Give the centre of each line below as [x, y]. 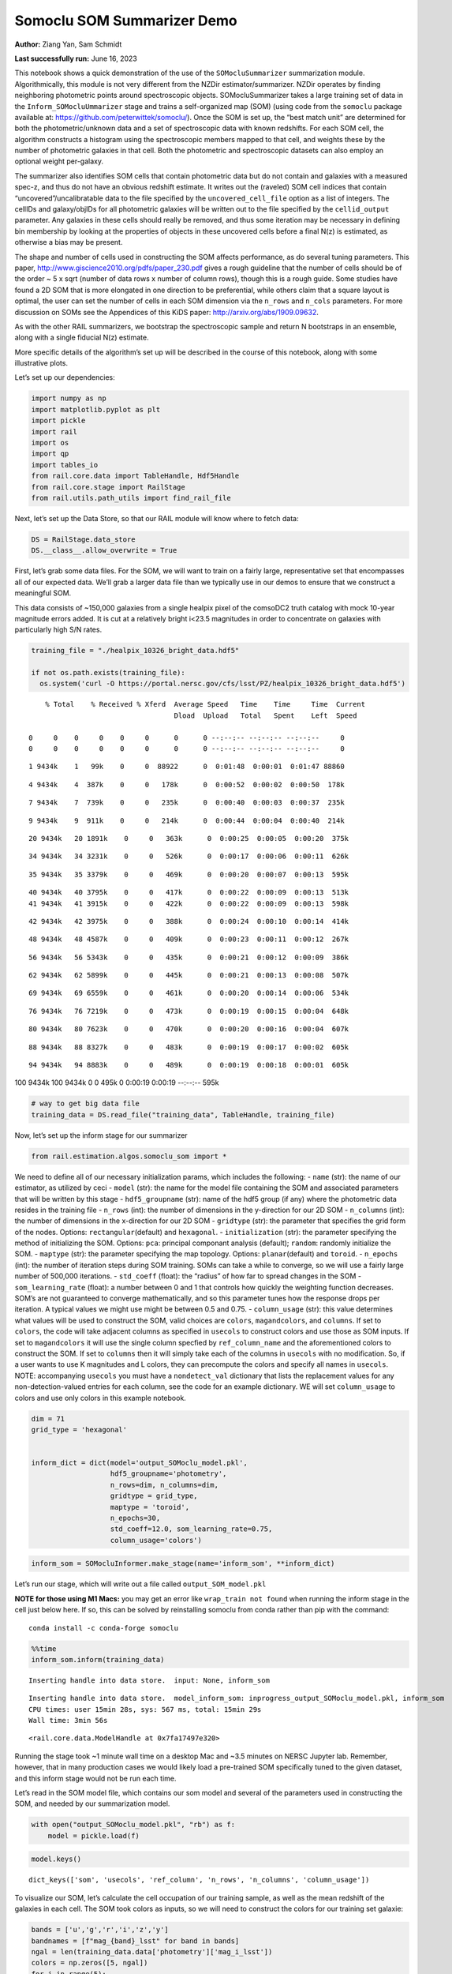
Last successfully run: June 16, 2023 [76, 58]
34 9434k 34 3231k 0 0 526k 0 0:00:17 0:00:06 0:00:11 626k [189, 856]
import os [50, 443]
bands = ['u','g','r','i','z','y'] [100, 1930]
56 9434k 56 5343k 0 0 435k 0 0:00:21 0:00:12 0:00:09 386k [189, 957]
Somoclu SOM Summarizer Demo [126, 21]
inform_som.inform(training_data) [98, 1659]
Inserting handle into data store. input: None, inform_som [149, 1680]
